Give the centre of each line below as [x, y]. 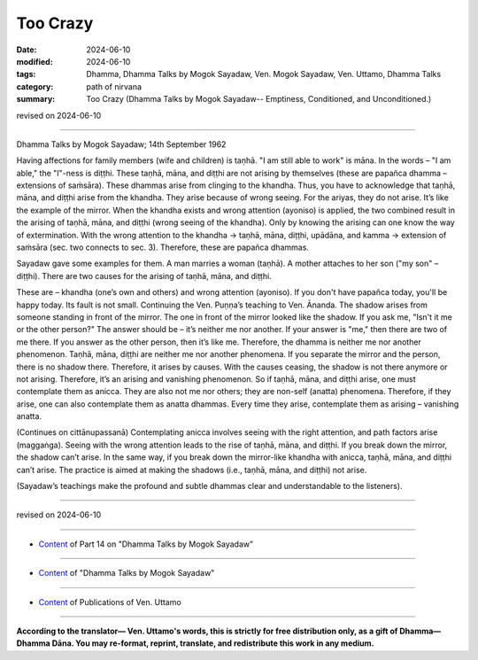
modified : [35, 61]
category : [35, 86]
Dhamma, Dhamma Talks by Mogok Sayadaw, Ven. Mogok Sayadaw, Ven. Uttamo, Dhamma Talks [264, 74]
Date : [27, 50]
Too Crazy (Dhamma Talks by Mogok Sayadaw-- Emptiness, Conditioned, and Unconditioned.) [259, 99]
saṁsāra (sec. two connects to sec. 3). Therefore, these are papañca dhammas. [163, 247]
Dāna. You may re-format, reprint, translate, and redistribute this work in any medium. [213, 643]
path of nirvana [114, 86]
